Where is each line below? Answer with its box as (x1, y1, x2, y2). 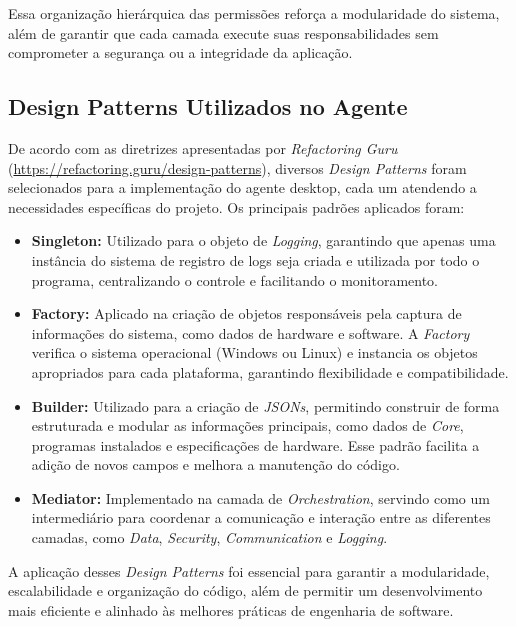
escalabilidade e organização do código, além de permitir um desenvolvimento (8, 580, 483, 601)
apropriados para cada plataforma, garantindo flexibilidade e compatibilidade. (31, 361, 509, 382)
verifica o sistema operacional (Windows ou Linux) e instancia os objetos (31, 342, 478, 363)
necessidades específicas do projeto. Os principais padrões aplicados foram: (8, 196, 465, 217)
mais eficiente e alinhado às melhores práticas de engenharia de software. (8, 599, 454, 620)
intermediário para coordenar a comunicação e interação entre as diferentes (31, 507, 491, 528)
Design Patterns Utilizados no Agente (8, 91, 408, 122)
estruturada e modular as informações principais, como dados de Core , (31, 415, 464, 436)
